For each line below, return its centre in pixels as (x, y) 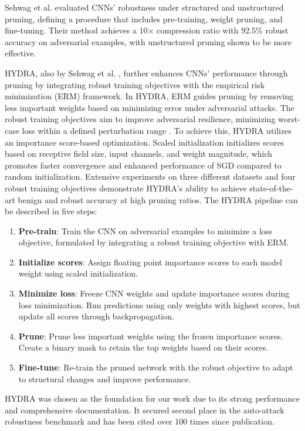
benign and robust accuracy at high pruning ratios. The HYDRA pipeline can (158, 199)
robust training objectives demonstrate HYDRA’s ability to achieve (126, 188)
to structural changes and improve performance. (105, 378)
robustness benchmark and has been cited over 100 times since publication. (140, 421)
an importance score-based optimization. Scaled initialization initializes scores (145, 142)
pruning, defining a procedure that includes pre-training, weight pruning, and (144, 18)
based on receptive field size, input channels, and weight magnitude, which (139, 154)
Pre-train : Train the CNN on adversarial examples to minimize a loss (145, 230)
